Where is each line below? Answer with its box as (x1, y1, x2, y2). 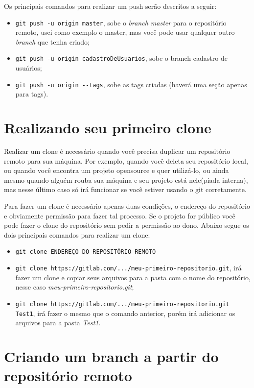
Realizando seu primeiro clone (4, 118, 211, 138)
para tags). (15, 89, 48, 99)
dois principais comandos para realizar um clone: (4, 229, 150, 240)
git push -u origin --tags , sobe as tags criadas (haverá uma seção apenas (15, 79, 247, 89)
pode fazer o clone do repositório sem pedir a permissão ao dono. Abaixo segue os (4, 220, 249, 230)
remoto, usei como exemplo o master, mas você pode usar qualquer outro (15, 27, 235, 37)
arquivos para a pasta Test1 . (15, 317, 101, 328)
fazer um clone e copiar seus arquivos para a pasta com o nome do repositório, (15, 272, 251, 282)
